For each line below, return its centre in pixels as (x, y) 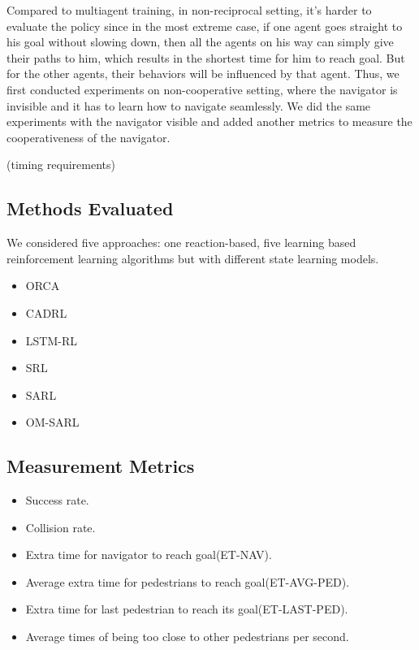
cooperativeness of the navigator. (89, 137)
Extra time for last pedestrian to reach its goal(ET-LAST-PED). (187, 609)
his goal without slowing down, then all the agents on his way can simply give (200, 42)
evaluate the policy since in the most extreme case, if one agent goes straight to (205, 26)
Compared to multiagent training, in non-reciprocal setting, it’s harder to (189, 10)
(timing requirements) (61, 165)
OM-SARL (52, 422)
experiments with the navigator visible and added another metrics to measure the (209, 121)
